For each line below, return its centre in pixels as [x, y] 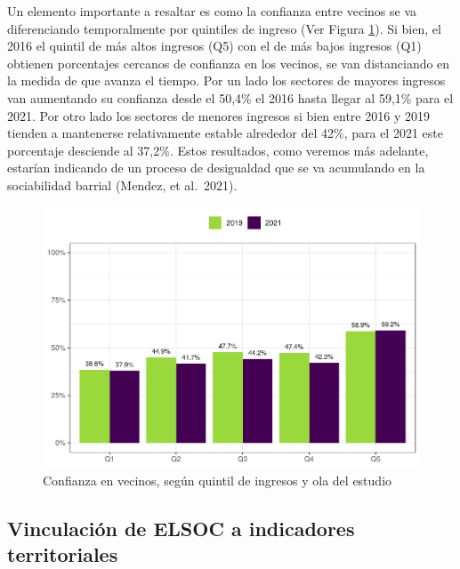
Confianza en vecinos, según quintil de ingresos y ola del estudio [218, 480]
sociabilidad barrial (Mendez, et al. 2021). [122, 184]
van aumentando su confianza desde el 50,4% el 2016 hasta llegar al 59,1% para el [230, 97]
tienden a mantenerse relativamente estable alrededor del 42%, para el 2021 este [225, 133]
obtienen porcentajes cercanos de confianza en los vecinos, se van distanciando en [229, 63]
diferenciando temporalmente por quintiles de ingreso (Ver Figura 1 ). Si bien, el [224, 28]
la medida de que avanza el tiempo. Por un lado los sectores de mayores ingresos [226, 80]
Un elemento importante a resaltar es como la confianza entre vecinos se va [212, 11]
